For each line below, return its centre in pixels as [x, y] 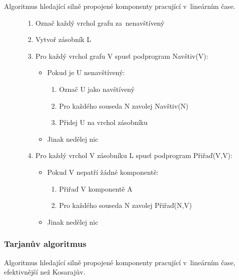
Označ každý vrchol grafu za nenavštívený [100, 22]
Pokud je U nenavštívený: [86, 72]
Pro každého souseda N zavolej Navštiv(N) [124, 105]
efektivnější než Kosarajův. [45, 272]
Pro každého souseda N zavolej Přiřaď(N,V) [125, 205]
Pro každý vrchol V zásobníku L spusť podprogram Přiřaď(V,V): [134, 155]
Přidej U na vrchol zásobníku [103, 122]
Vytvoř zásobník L [63, 39]
